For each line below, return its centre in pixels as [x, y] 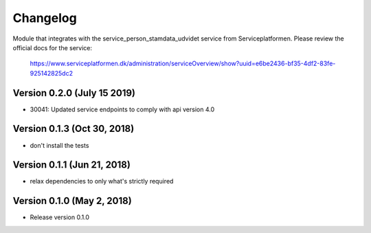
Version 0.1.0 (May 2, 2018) [72, 201]
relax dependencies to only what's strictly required [102, 181]
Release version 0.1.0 [59, 217]
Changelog [45, 18]
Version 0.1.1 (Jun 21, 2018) [71, 165]
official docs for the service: [53, 47]
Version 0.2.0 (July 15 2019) [74, 93]
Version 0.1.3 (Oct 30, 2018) [74, 129]
